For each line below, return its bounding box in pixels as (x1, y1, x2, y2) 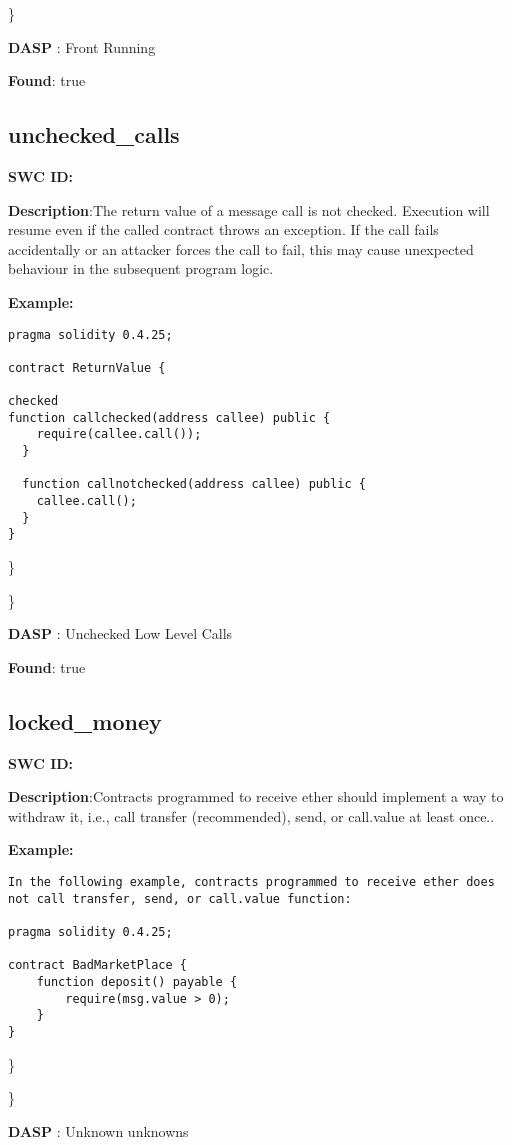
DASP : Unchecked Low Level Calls (8, 623, 233, 644)
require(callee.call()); (36, 427, 202, 442)
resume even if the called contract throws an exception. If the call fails (8, 219, 439, 240)
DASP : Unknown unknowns (8, 1120, 189, 1141)
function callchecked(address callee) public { (8, 410, 331, 425)
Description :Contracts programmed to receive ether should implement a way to (8, 786, 504, 807)
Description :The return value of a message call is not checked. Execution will (8, 199, 490, 220)
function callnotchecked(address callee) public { (22, 477, 366, 492)
